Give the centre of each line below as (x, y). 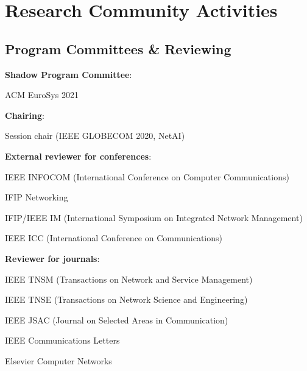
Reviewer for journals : (52, 258)
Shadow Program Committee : (69, 74)
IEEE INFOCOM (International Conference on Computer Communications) (147, 176)
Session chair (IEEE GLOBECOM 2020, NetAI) (95, 136)
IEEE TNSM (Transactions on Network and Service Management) (129, 279)
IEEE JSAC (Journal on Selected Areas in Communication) (117, 320)
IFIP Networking (37, 197)
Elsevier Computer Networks (58, 360)
